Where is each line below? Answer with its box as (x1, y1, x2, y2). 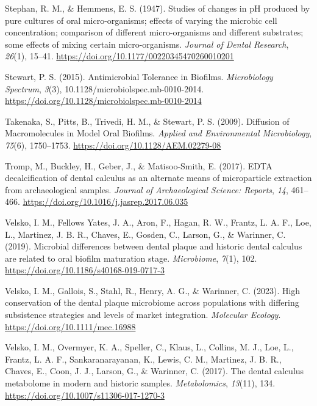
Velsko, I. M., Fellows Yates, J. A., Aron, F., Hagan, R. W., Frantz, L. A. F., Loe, (5, 215, 312, 228)
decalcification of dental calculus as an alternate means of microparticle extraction (5, 171, 312, 184)
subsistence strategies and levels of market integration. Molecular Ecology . (5, 308, 281, 321)
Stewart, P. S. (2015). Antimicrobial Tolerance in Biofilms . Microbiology (5, 70, 273, 83)
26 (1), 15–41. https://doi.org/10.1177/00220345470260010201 (5, 50, 234, 62)
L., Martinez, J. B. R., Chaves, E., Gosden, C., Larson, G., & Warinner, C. (5, 227, 286, 240)
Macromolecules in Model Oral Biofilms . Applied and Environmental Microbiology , (5, 127, 312, 139)
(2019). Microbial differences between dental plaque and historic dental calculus (5, 240, 302, 253)
